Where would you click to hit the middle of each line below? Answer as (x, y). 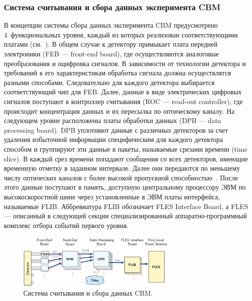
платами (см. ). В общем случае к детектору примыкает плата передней (111, 44)
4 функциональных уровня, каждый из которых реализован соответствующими (121, 34)
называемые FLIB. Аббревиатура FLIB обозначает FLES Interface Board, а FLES (126, 206)
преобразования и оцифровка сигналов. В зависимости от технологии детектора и (125, 63)
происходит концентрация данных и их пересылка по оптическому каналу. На (119, 111)
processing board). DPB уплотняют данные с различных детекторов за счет (116, 130)
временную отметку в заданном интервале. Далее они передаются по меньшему (122, 168)
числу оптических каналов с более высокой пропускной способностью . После (121, 177)
